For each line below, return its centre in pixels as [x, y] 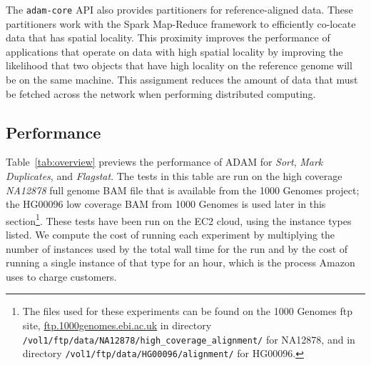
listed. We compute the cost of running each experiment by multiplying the [171, 235]
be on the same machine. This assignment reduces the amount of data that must [182, 80]
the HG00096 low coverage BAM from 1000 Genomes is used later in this [166, 204]
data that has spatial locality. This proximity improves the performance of [168, 37]
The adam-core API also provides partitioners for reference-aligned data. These [179, 9]
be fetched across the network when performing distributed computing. [161, 93]
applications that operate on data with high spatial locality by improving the [174, 51]
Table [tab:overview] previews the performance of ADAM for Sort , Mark [164, 162]
